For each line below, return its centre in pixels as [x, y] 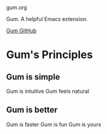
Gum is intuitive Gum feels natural [48, 91]
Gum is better [32, 110]
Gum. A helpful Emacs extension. [47, 19]
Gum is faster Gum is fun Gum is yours [54, 124]
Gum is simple [33, 77]
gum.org [17, 7]
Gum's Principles [50, 55]
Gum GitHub [22, 31]
